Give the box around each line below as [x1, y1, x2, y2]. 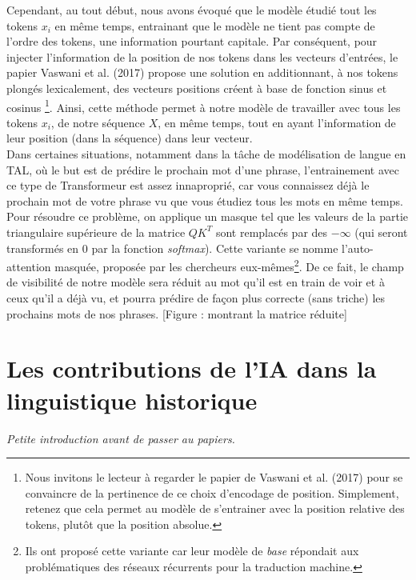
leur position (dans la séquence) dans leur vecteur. [6, 130, 253, 146]
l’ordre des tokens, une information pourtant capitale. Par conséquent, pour [6, 33, 378, 50]
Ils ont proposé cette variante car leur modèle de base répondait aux [25, 542, 359, 559]
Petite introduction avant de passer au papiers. [6, 430, 235, 446]
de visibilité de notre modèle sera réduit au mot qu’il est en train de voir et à [6, 274, 385, 290]
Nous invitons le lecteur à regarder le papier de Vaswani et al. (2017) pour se [25, 469, 403, 486]
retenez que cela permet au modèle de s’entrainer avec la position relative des [25, 500, 405, 517]
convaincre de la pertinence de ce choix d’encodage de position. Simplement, [25, 484, 399, 501]
